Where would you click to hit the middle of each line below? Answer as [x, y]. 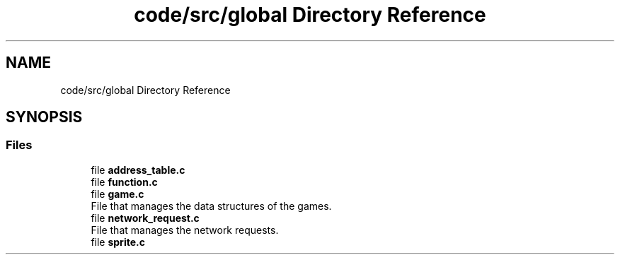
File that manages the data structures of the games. [211, 206]
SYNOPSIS [44, 117]
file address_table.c [138, 170]
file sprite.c [118, 242]
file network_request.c [145, 218]
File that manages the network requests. [185, 230]
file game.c [117, 194]
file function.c [124, 182]
